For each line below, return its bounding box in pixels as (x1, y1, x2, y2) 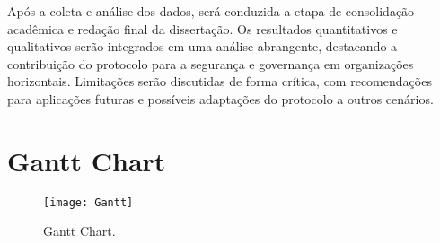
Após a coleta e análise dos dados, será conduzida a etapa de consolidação (7, 2, 415, 20)
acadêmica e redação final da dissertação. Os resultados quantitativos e (7, 19, 398, 38)
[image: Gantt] (43, 195, 134, 209)
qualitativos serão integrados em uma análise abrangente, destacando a (7, 37, 398, 56)
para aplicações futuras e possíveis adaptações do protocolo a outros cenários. (7, 89, 434, 108)
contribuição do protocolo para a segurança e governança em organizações (7, 54, 414, 73)
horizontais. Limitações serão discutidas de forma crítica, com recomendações (7, 72, 432, 91)
